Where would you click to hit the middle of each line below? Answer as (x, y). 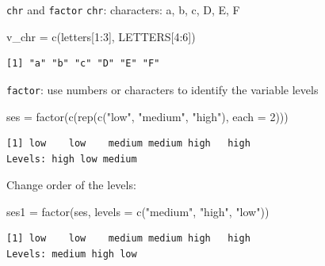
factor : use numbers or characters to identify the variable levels (162, 89)
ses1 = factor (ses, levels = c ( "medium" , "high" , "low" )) (138, 211)
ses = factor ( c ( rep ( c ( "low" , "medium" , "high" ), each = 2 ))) (147, 116)
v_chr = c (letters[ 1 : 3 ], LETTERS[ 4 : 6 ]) (101, 36)
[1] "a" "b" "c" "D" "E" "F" (83, 64)
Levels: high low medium (72, 159)
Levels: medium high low (72, 255)
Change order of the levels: (71, 185)
